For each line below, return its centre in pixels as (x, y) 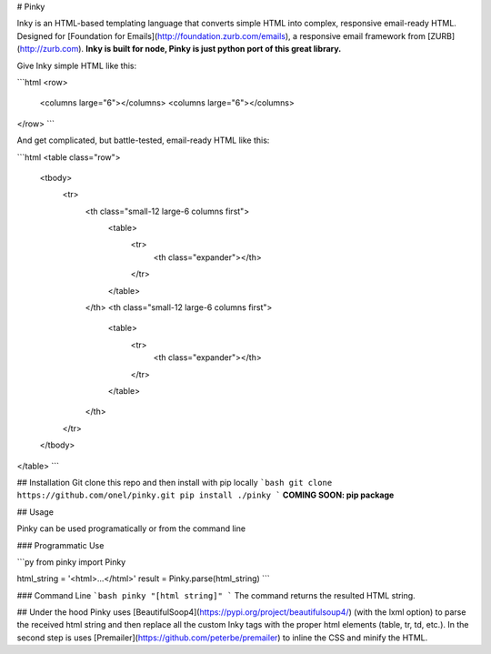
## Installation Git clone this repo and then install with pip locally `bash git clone (175, 482)
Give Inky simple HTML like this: (77, 65)
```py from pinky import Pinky (71, 562)
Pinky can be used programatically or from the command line (131, 528)
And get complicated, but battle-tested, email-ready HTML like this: (143, 140)
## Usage (35, 512)
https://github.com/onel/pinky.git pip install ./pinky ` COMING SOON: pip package (205, 495)
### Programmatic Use (60, 545)
